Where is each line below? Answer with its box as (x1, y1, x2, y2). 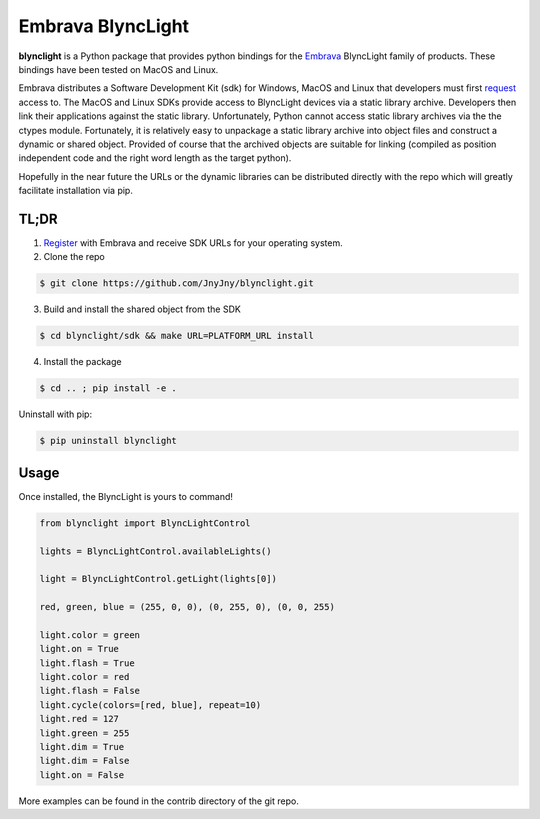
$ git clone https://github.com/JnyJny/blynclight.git (39, 278, 314, 289)
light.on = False (39, 769, 125, 780)
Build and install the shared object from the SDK (43, 303, 242, 315)
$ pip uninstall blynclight (39, 435, 177, 447)
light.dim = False (39, 755, 130, 767)
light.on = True (39, 643, 120, 655)
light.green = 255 (39, 727, 130, 739)
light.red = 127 (39, 713, 120, 725)
